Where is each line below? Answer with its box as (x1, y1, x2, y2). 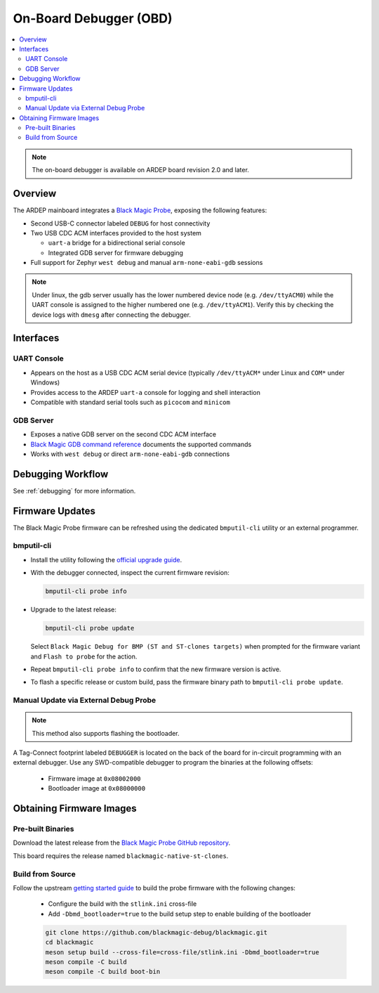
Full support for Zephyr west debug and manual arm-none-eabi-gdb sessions (30, 259, 263, 267)
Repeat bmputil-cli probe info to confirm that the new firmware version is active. (30, 665, 281, 673)
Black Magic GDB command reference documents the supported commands (30, 440, 252, 448)
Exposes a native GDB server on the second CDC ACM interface (30, 430, 217, 439)
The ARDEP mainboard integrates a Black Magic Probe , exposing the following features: (13, 206, 267, 214)
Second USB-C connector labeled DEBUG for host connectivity (30, 219, 211, 228)
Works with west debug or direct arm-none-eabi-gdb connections (30, 450, 230, 458)
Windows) (30, 378, 60, 387)
